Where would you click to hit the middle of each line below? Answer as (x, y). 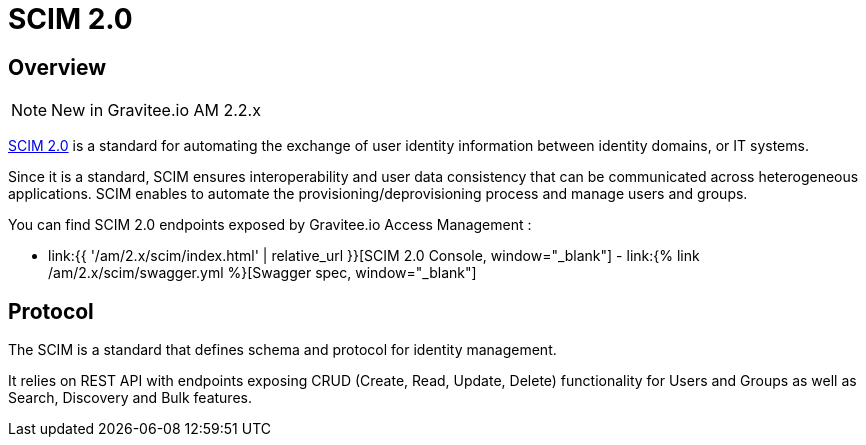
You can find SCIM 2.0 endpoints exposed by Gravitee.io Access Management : (270, 225)
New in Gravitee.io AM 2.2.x (156, 110)
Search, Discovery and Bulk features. (130, 398)
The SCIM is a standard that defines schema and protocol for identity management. (282, 350)
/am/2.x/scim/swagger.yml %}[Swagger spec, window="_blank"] (262, 273)
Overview (57, 67)
